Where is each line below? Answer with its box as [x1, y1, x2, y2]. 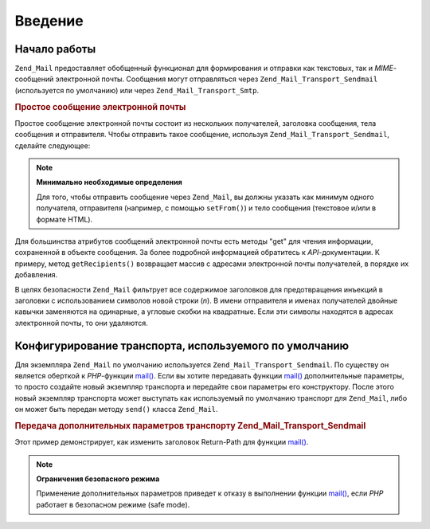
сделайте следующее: [14, 140, 91, 151]
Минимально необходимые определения [36, 178, 182, 187]
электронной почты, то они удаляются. [14, 318, 148, 327]
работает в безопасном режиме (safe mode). [36, 500, 190, 509]
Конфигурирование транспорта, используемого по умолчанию [14, 339, 350, 352]
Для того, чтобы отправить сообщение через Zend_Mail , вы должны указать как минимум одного [36, 192, 374, 202]
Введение [14, 12, 84, 29]
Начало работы [14, 42, 96, 56]
